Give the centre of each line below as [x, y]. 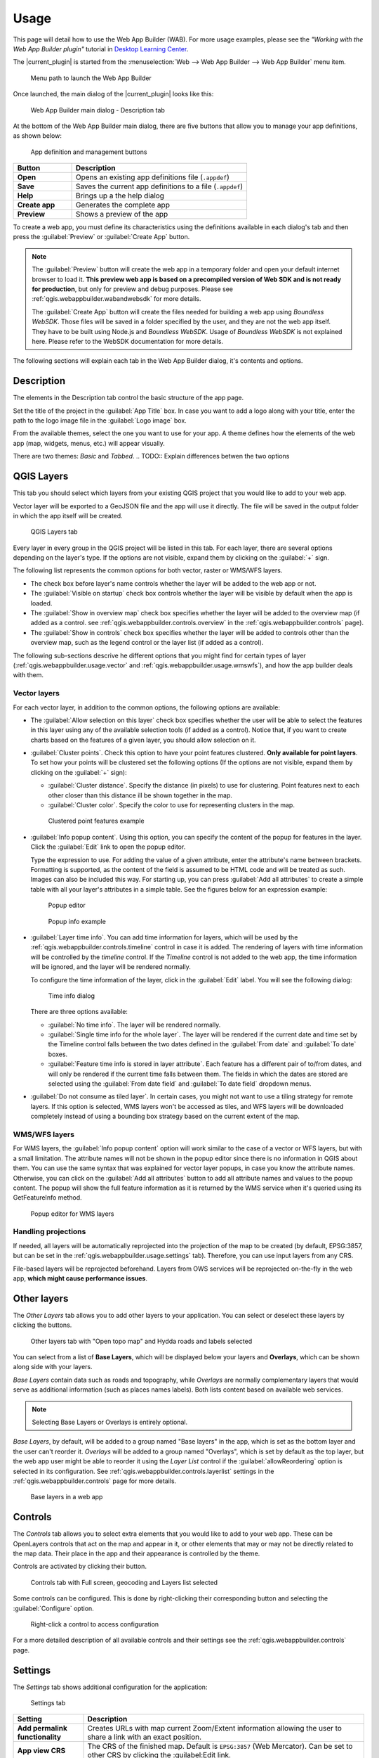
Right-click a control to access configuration [95, 1624]
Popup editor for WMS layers [72, 1214]
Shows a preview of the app [122, 214]
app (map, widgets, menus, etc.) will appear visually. [89, 443]
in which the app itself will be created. [68, 515]
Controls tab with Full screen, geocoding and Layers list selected [124, 1582]
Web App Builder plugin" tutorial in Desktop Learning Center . [101, 49]
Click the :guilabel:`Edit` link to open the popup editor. [108, 847]
